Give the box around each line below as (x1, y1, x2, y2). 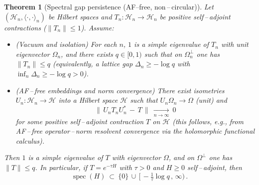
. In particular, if (35, 162, 88, 173)
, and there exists (61, 48, 113, 59)
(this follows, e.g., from (172, 116, 244, 126)
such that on (144, 48, 182, 59)
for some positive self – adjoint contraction (15, 116, 144, 126)
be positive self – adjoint (159, 11, 231, 21)
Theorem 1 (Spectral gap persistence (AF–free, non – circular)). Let (4, 1, 214, 11)
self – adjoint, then (187, 162, 242, 173)
